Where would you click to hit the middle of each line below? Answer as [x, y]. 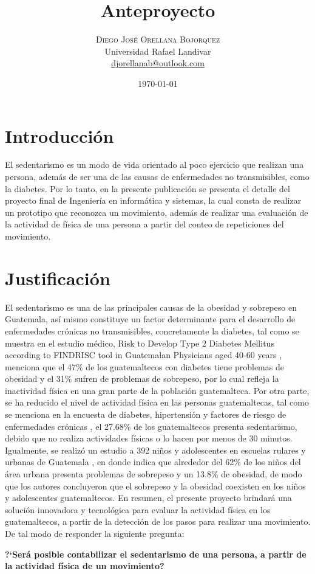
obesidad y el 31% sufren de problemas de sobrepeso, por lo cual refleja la [142, 379]
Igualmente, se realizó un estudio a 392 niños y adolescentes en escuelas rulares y [155, 450]
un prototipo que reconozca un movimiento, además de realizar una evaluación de [157, 212]
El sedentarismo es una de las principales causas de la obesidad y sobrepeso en [151, 307]
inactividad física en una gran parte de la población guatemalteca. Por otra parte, [157, 390]
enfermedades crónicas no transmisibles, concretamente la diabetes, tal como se [152, 330]
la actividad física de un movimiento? [85, 566]
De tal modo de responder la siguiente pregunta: [95, 533]
